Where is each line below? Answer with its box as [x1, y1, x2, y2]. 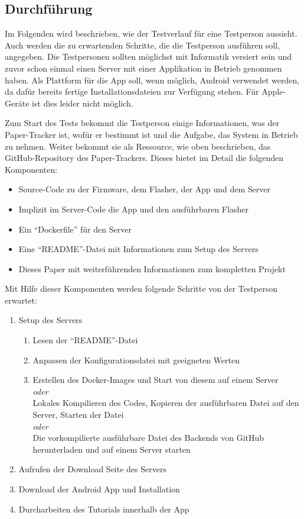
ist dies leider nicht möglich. [32, 96, 133, 109]
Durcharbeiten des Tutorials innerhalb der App [18, 502, 189, 515]
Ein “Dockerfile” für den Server [18, 223, 132, 235]
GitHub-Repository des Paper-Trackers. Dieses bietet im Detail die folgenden [5, 151, 283, 164]
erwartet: [5, 294, 37, 306]
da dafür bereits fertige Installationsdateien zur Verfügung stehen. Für [5, 85, 259, 98]
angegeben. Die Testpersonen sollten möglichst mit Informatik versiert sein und [5, 50, 292, 63]
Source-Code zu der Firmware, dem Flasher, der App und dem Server [18, 183, 271, 195]
